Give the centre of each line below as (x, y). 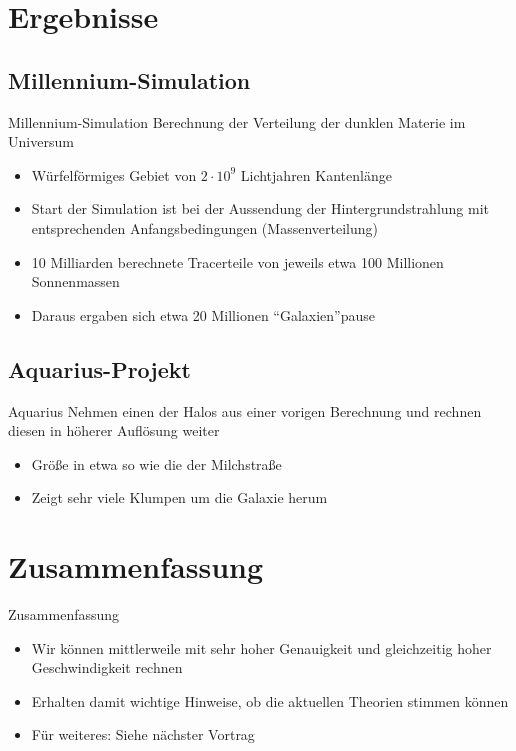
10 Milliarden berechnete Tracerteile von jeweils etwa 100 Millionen (237, 261)
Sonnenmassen (75, 281)
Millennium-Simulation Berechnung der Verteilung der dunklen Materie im (237, 121)
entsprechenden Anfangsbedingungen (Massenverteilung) (204, 227)
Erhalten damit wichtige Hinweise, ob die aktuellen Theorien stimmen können (270, 700)
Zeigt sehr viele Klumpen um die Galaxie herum (179, 497)
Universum (41, 141)
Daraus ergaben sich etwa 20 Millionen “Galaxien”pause (203, 314)
